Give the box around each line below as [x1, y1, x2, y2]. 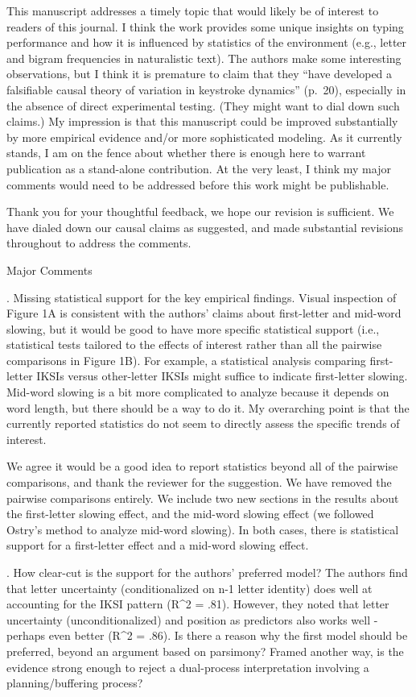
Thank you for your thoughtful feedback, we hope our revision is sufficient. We [6, 203, 394, 220]
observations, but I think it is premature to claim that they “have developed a [6, 65, 393, 82]
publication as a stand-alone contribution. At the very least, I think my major [6, 160, 391, 176]
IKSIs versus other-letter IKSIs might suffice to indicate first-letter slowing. [36, 367, 408, 384]
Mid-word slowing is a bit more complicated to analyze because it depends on [6, 384, 389, 400]
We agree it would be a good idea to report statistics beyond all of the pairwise [6, 458, 398, 475]
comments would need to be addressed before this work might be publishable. [6, 176, 389, 193]
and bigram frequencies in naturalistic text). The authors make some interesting [6, 49, 402, 66]
